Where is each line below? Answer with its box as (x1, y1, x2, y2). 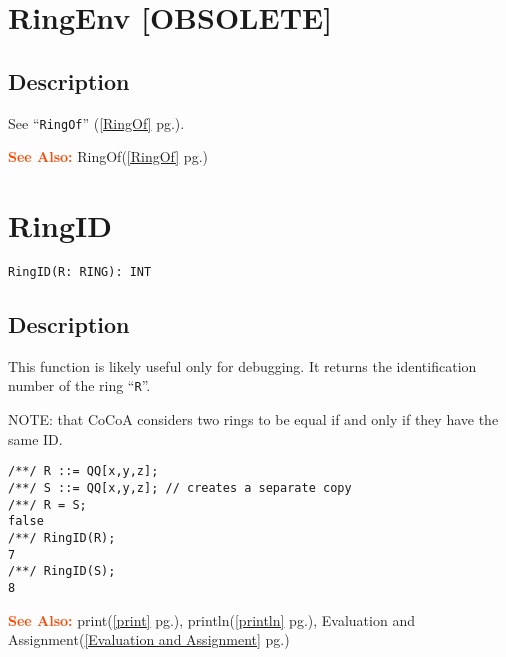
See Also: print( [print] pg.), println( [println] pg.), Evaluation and (8, 609, 415, 630)
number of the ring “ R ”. (8, 375, 151, 396)
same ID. (8, 428, 63, 449)
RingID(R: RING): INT (8, 264, 152, 279)
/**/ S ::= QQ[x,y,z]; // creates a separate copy (8, 480, 352, 495)
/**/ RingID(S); (8, 564, 116, 579)
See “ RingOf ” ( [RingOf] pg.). (8, 112, 185, 133)
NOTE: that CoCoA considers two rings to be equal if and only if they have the (8, 409, 499, 430)
